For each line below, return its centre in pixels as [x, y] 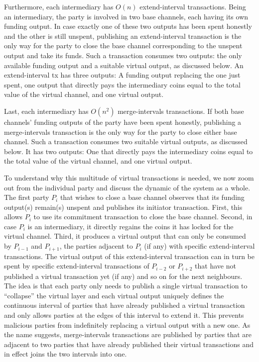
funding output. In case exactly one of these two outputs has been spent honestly [128, 26]
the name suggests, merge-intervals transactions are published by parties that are [128, 334]
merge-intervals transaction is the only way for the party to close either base [121, 132]
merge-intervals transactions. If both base [181, 111]
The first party [27, 197]
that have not [215, 266]
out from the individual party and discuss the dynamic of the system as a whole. [127, 187]
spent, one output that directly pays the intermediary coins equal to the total [122, 84]
